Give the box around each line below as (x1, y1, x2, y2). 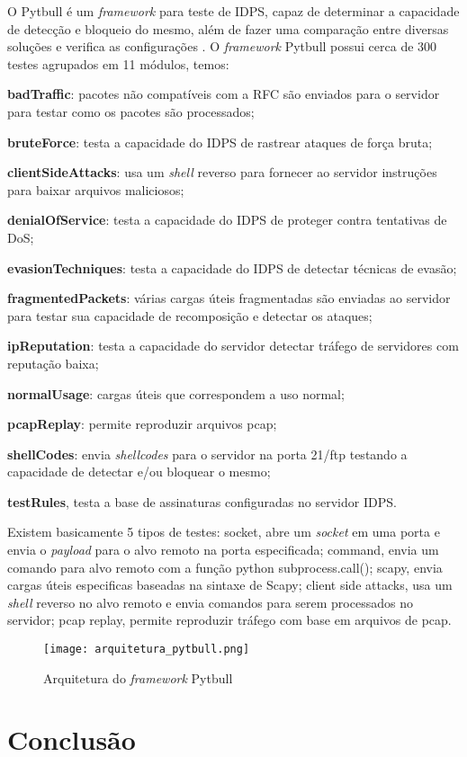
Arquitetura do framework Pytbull (43, 668, 233, 687)
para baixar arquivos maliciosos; (7, 180, 184, 199)
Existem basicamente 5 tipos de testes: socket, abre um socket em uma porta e (7, 522, 440, 541)
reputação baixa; (7, 353, 99, 372)
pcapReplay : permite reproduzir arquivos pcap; (7, 414, 277, 433)
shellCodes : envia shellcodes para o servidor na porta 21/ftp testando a (7, 444, 408, 463)
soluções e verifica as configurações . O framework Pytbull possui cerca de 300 (7, 37, 437, 56)
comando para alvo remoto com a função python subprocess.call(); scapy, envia (7, 557, 443, 576)
